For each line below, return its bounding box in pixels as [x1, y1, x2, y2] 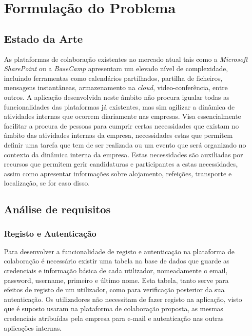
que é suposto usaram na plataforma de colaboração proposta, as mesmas [4, 303, 223, 314]
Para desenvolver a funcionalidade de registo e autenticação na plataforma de [4, 246, 235, 256]
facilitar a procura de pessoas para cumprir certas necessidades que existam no [4, 120, 239, 131]
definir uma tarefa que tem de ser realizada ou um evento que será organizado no [4, 139, 246, 149]
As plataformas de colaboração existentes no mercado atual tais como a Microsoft [4, 54, 248, 64]
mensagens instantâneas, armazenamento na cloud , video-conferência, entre [4, 82, 228, 93]
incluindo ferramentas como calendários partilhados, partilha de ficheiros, [4, 73, 223, 83]
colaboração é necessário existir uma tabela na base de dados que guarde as [4, 256, 230, 266]
